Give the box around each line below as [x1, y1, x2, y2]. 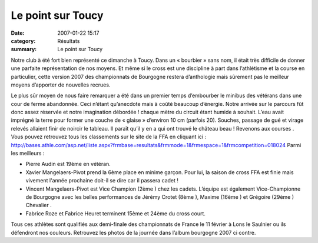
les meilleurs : [11, 150, 45, 157]
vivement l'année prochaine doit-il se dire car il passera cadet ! [25, 177, 179, 184]
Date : [11, 29, 25, 36]
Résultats [57, 37, 80, 44]
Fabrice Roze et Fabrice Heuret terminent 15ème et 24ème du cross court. [25, 209, 206, 217]
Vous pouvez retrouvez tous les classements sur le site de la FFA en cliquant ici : [11, 133, 206, 141]
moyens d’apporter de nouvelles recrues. [11, 81, 111, 88]
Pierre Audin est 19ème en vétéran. [25, 161, 111, 168]
